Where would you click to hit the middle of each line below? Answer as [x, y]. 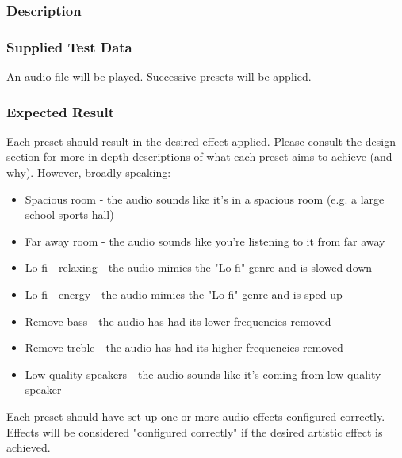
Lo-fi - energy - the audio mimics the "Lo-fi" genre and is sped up [184, 294]
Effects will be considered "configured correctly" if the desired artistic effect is [195, 431]
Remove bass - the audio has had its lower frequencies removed [178, 321]
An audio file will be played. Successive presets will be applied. [159, 76]
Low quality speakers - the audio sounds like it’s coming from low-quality [203, 374]
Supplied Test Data [69, 46]
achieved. [29, 447]
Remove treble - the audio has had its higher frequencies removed [184, 347]
